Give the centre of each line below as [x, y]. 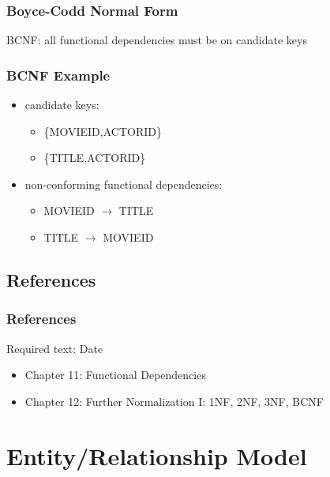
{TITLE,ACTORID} [95, 158]
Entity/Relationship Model [157, 455]
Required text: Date [55, 348]
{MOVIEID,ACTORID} [103, 131]
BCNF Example [58, 75]
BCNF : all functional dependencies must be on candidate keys [157, 40]
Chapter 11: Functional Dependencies [115, 375]
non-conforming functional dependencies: [124, 184]
